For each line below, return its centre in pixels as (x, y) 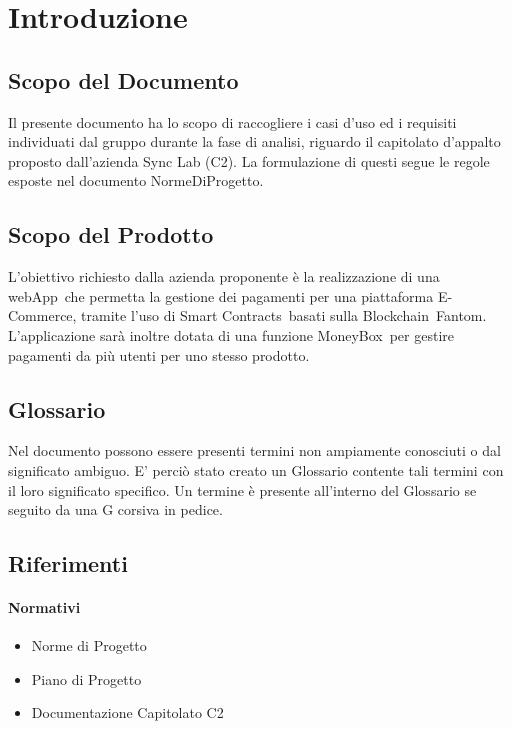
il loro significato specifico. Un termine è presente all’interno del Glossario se (242, 489)
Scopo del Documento (123, 79)
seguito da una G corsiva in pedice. (115, 509)
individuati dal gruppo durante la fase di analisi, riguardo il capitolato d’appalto (254, 141)
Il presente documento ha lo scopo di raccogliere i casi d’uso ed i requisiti (232, 121)
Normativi (44, 607)
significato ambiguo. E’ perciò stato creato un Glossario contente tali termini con (256, 469)
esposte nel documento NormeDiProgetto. (136, 180)
